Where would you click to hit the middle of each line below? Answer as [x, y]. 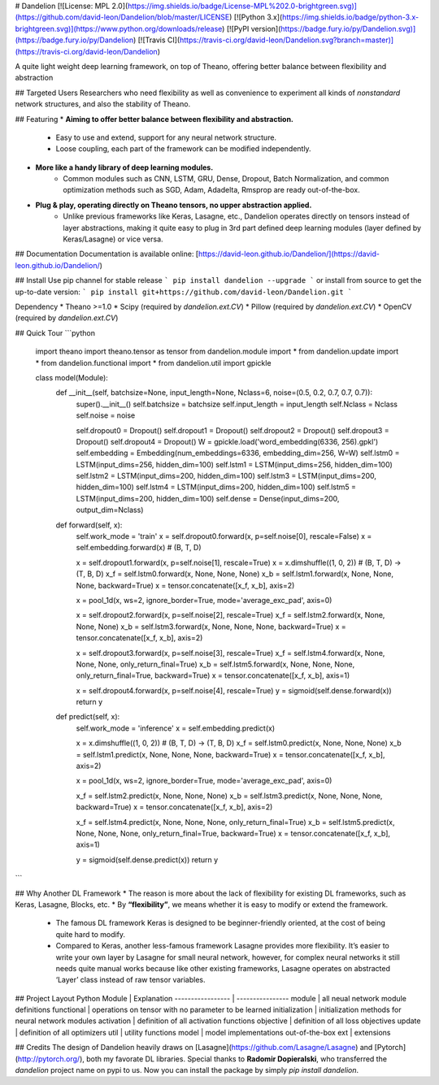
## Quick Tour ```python [55, 332]
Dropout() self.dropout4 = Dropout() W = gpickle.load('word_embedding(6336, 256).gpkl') [227, 441]
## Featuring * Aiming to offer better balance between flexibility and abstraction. [154, 119]
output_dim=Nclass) [110, 510]
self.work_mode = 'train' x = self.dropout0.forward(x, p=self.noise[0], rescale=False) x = [224, 536]
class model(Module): [72, 377]
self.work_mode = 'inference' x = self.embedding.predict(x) [176, 728]
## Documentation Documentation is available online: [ [107, 254]
